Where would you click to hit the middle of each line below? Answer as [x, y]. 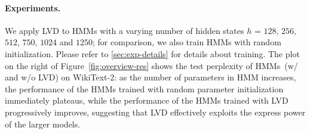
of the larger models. [43, 124]
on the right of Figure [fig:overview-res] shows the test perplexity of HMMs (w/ [151, 65]
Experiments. [33, 7]
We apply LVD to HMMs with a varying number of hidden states [125, 30]
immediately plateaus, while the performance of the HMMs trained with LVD [147, 100]
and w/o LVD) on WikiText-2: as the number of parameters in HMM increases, [151, 77]
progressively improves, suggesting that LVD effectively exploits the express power [155, 112]
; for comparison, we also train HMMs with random [187, 42]
